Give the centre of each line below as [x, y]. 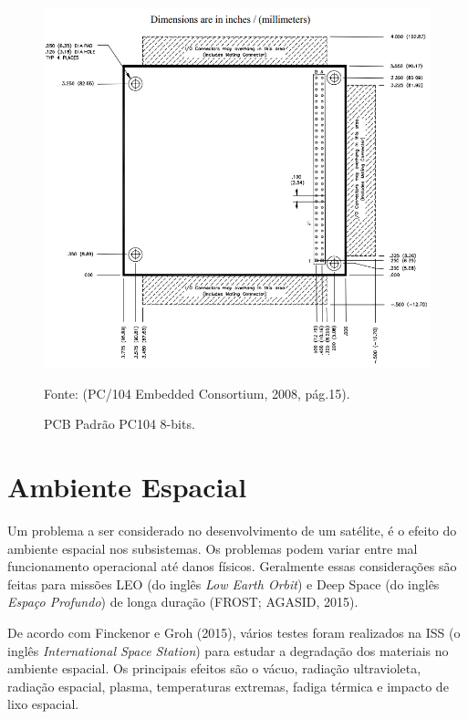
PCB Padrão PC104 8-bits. [120, 424]
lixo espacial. [43, 704]
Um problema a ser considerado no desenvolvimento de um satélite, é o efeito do [232, 531]
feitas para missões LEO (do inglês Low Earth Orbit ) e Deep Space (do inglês [224, 584]
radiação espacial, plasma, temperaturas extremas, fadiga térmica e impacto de [228, 686]
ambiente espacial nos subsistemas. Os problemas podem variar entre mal [213, 548]
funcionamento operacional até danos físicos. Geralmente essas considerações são [232, 566]
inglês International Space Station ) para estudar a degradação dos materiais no [228, 650]
